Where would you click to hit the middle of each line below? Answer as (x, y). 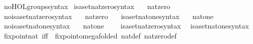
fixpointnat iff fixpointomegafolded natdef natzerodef (90, 35)
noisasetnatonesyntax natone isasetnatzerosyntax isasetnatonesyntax (126, 26)
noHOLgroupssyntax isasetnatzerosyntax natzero (87, 6)
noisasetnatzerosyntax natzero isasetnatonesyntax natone (108, 16)
